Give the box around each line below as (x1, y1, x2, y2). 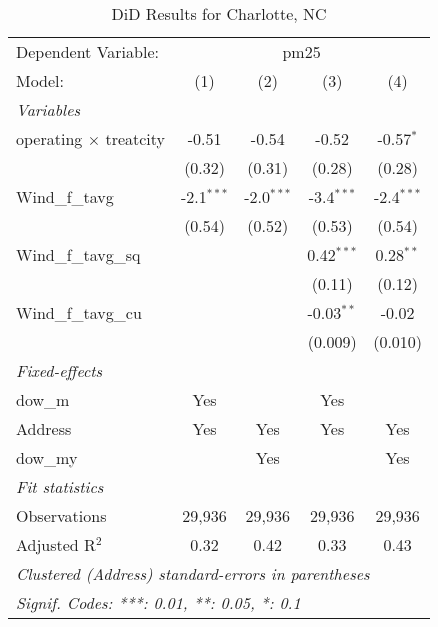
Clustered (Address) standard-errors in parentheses (16, 562, 370, 585)
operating (16, 127, 83, 150)
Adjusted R (16, 533, 96, 556)
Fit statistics (16, 475, 104, 498)
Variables (16, 98, 81, 121)
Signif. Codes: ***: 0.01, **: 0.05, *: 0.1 (16, 591, 301, 614)
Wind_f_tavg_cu (16, 301, 142, 324)
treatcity (105, 127, 166, 150)
